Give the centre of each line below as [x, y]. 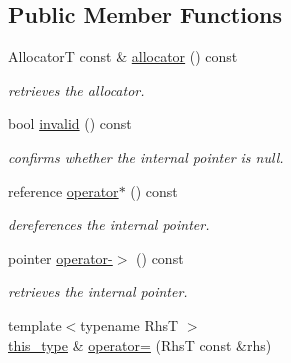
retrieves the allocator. [76, 89]
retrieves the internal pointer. [98, 291]
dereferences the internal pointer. [109, 224]
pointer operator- [60, 257]
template [35, 324]
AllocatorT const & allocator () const [123, 56]
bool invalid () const [70, 123]
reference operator [63, 190]
